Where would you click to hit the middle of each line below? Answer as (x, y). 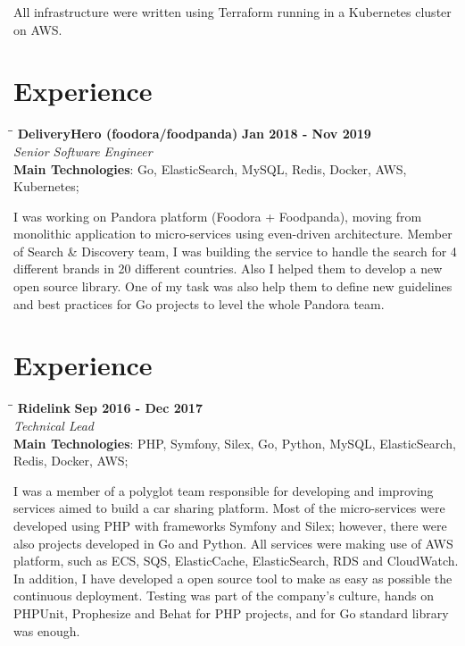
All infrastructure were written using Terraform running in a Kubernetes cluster (232, 12)
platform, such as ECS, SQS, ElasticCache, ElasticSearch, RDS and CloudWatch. (236, 561)
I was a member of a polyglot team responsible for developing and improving (224, 490)
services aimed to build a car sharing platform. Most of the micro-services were (229, 508)
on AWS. (38, 29)
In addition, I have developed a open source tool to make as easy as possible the (233, 578)
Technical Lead (54, 425)
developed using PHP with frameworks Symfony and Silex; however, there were (230, 525)
